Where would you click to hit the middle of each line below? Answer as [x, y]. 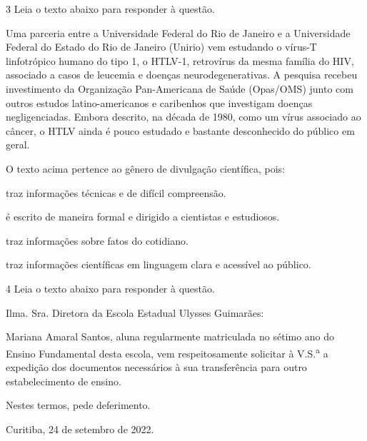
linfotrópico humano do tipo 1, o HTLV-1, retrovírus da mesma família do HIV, [180, 60]
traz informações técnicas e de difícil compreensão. [116, 192]
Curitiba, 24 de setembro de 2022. [80, 429]
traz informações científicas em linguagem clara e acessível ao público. [159, 264]
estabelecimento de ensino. [64, 381]
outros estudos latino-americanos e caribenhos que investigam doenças [159, 102]
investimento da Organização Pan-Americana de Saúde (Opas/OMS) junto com [180, 88]
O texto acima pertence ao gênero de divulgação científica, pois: [145, 168]
